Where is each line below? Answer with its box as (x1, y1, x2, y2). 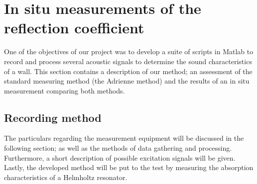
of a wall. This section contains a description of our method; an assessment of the (4, 66, 253, 76)
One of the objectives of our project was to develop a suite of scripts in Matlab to (4, 46, 254, 57)
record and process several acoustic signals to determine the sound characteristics (4, 56, 252, 66)
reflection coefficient (4, 17, 144, 38)
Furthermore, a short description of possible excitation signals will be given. (4, 152, 236, 163)
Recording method (4, 109, 102, 125)
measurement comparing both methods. (4, 85, 125, 95)
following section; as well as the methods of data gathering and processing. (4, 143, 232, 153)
